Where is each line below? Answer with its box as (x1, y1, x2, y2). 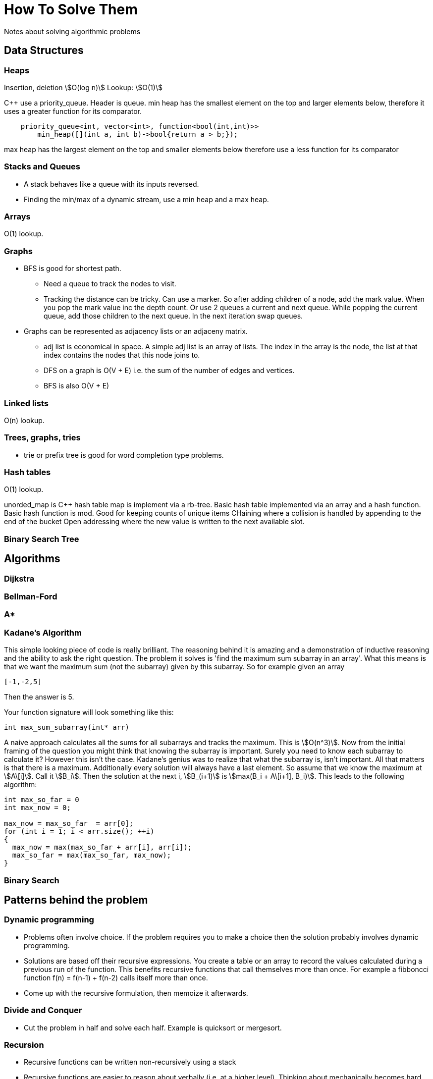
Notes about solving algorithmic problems (4, 27, 141, 36)
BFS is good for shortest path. (24, 264, 121, 273)
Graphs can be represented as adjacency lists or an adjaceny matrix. (24, 327, 248, 336)
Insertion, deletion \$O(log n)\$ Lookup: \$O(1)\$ (4, 83, 162, 92)
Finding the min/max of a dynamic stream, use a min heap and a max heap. (24, 195, 269, 204)
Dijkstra (4, 573, 35, 584)
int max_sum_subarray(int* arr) (4, 723, 129, 732)
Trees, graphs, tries (4, 432, 81, 443)
